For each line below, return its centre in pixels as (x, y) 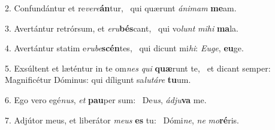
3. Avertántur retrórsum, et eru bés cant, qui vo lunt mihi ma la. (122, 28)
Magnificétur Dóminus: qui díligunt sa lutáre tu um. (98, 80)
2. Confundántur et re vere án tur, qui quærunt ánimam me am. (121, 8)
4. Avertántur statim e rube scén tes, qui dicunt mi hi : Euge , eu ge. (124, 48)
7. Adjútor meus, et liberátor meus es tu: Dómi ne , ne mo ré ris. (122, 120)
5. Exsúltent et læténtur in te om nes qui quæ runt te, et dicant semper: (138, 68)
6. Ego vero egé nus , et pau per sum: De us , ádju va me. (106, 99)
